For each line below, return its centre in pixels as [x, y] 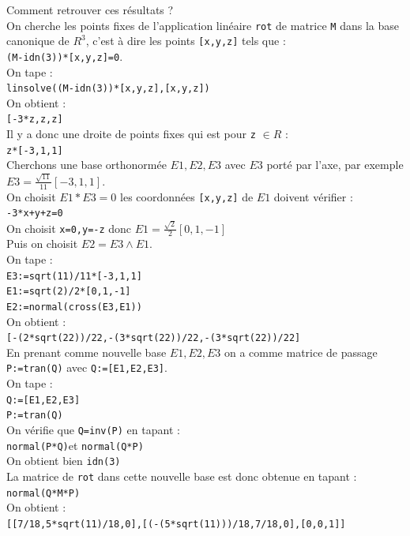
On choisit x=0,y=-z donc [69, 228]
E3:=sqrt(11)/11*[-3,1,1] [74, 276]
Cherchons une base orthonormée [87, 165]
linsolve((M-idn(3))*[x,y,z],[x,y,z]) [108, 89]
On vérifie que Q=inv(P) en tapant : [93, 429]
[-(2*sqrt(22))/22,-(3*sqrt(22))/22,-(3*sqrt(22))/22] [154, 338]
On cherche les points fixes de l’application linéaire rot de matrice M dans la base [203, 25]
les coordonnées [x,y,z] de [187, 196]
